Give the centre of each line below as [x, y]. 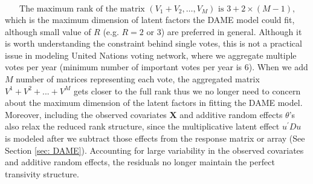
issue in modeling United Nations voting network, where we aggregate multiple [151, 55]
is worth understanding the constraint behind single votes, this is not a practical [153, 43]
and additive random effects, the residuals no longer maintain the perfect [140, 162]
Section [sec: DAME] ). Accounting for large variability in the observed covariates [154, 150]
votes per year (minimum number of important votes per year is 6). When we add [156, 67]
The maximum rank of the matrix [82, 9]
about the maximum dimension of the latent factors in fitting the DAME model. [154, 103]
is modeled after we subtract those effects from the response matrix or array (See [155, 138]
